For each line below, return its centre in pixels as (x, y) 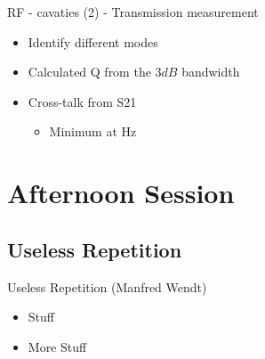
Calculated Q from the (89, 72)
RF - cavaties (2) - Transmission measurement (133, 12)
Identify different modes (93, 41)
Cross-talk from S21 (82, 101)
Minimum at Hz (93, 131)
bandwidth (211, 72)
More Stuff (57, 346)
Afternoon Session (121, 193)
